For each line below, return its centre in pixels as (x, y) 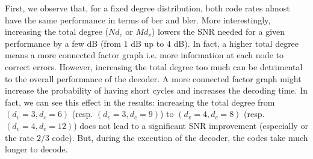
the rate (20, 137)
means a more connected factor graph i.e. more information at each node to (144, 55)
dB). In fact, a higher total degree (236, 43)
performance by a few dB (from (63, 43)
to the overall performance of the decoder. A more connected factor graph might (153, 78)
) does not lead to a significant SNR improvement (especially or (191, 125)
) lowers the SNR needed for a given (218, 31)
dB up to (147, 43)
